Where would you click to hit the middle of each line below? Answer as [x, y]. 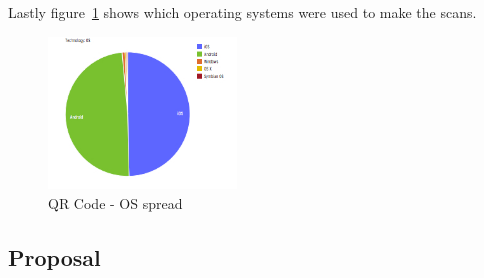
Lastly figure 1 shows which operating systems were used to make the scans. [242, 12]
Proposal [54, 256]
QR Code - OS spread [115, 203]
